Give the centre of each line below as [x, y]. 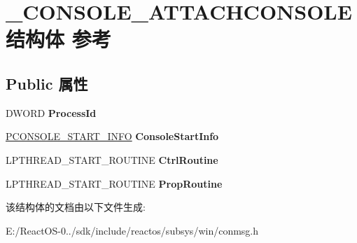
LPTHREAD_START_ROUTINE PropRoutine [114, 183]
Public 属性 [47, 83]
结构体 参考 [58, 39]
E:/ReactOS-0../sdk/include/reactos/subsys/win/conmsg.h [132, 230]
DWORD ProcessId [51, 112]
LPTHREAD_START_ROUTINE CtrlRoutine [112, 159]
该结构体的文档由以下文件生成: [76, 207]
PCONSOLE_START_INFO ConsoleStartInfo [112, 136]
